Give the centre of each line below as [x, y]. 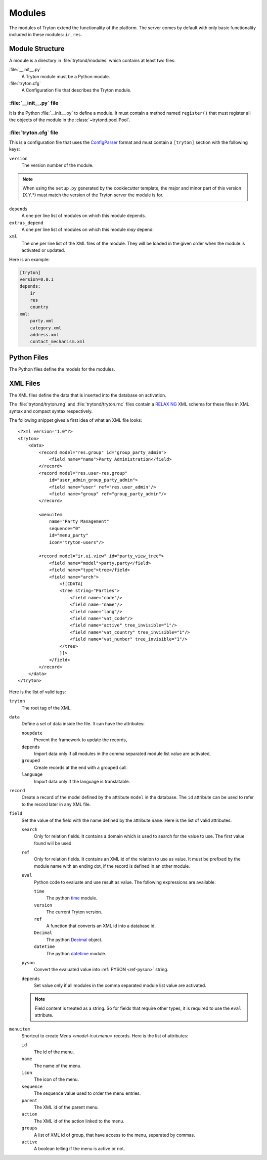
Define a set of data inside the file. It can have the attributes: [83, 724]
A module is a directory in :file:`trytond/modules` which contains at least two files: [92, 60]
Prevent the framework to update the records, [80, 740]
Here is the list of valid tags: [38, 692]
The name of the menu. [58, 1066]
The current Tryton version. [74, 912]
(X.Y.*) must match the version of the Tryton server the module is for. [93, 195]
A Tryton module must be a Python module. [66, 76]
